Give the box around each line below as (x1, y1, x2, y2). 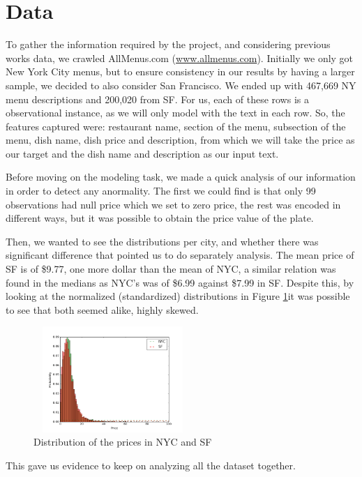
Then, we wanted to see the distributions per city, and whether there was (6, 234, 319, 248)
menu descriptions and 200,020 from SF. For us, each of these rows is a (6, 91, 309, 106)
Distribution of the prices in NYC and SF (33, 434, 212, 449)
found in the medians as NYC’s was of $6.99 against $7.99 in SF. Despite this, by (6, 275, 354, 289)
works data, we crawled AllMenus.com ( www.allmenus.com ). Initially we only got (6, 50, 354, 65)
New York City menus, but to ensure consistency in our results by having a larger (6, 64, 355, 79)
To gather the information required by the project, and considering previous (6, 37, 331, 52)
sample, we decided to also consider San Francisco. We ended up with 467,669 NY (6, 77, 356, 92)
